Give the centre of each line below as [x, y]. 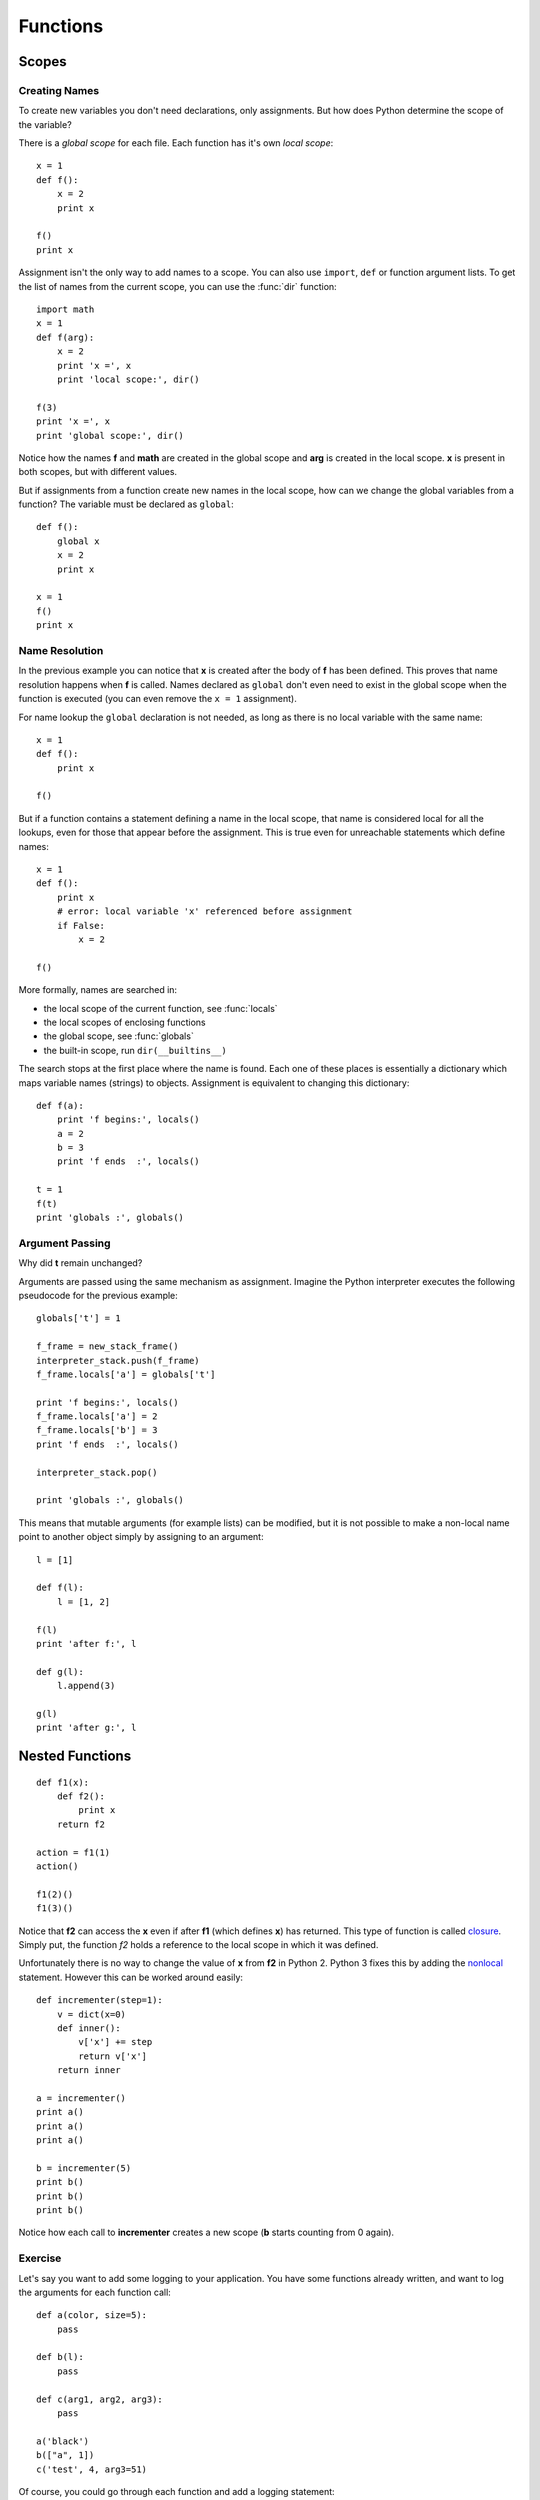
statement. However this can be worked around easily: [131, 1977]
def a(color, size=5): [92, 2315]
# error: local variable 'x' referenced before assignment [204, 911]
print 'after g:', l [86, 1728]
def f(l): [60, 1588]
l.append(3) [86, 1686]
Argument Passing [64, 1243]
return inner [88, 2070]
